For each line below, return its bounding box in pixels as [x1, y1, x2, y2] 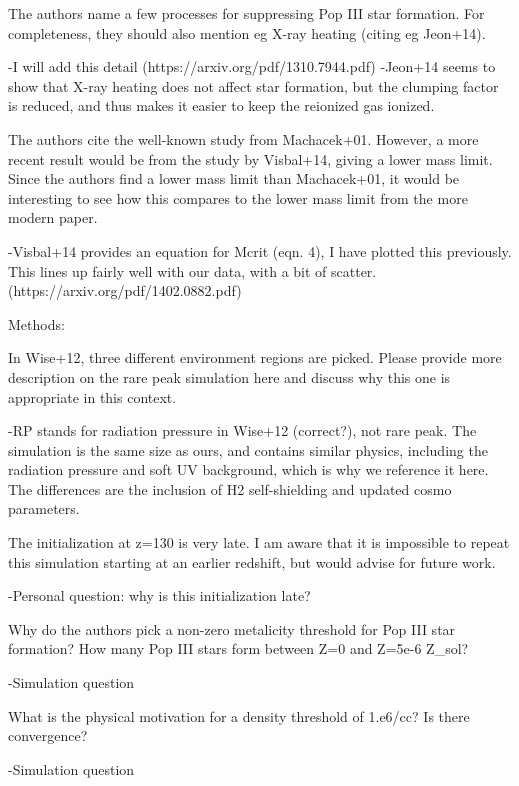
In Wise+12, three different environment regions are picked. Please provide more [8, 347, 502, 368]
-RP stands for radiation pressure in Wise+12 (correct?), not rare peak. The [8, 420, 477, 441]
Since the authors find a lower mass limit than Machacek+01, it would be [8, 168, 460, 189]
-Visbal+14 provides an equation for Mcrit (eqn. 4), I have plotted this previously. [8, 240, 512, 261]
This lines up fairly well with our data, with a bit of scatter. [8, 260, 377, 281]
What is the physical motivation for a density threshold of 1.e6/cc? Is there [8, 705, 470, 726]
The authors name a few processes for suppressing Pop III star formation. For [8, 3, 485, 23]
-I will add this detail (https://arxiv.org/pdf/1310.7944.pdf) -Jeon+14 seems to [8, 56, 496, 77]
